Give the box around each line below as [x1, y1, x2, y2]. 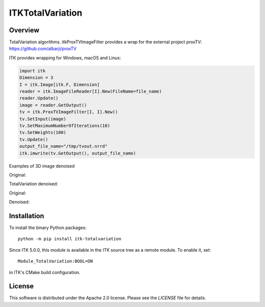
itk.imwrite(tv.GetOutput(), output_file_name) [19, 150, 136, 156]
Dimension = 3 [19, 75, 53, 80]
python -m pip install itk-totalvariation [18, 236, 122, 242]
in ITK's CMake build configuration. [9, 269, 80, 275]
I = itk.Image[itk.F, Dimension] [19, 81, 100, 87]
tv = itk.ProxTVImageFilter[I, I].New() [19, 109, 118, 115]
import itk [19, 68, 46, 74]
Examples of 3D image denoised [9, 163, 75, 169]
